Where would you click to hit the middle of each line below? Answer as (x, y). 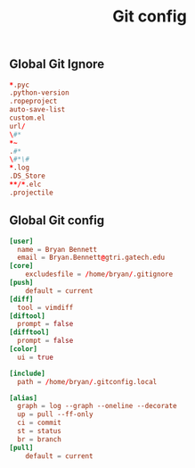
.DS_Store (28, 176)
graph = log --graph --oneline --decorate (97, 406)
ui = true (35, 357)
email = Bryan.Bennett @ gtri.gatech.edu (91, 258)
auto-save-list (37, 110)
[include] (28, 373)
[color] (24, 349)
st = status (40, 431)
